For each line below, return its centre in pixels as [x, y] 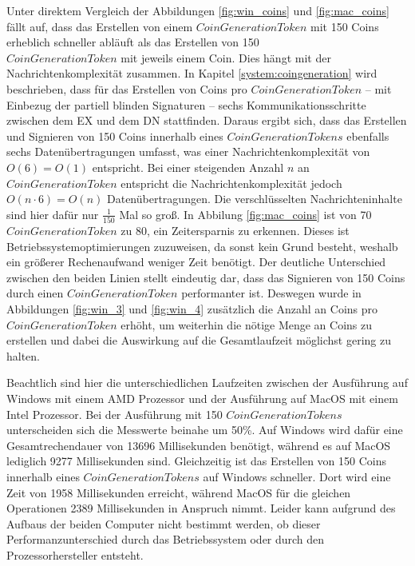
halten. [24, 355]
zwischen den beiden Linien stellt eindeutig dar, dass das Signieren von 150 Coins [206, 277]
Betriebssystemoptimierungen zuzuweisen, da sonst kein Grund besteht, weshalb [202, 246]
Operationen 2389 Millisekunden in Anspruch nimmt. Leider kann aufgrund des [201, 508]
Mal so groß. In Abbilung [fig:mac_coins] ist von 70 [245, 214]
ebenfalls [368, 136]
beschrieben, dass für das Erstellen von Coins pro [127, 88]
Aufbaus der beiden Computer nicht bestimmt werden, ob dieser [164, 523]
